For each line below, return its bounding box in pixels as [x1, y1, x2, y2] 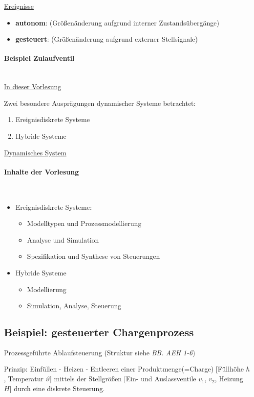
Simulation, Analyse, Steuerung [27, 300, 122, 311]
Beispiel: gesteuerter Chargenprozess [4, 324, 194, 340]
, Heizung [214, 373, 243, 384]
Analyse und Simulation [27, 234, 99, 245]
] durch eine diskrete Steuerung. [9, 383, 105, 393]
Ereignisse [4, 1, 34, 11]
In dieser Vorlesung [4, 81, 62, 92]
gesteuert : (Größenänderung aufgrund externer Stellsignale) [15, 34, 198, 44]
